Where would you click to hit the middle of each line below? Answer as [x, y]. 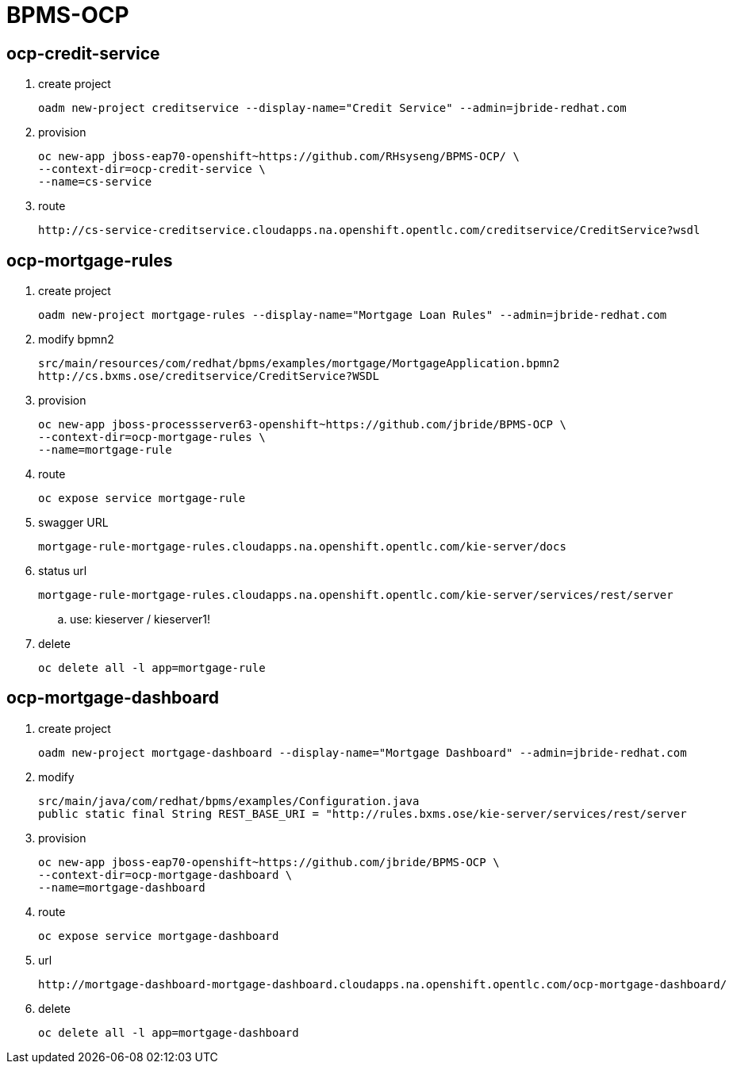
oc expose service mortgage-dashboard [159, 936]
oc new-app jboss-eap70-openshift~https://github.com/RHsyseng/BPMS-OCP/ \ [279, 157]
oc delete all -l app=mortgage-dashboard [169, 1032]
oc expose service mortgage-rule [142, 499]
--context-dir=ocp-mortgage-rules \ [152, 437]
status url [63, 571]
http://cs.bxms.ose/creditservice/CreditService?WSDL [209, 376]
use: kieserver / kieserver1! [140, 619]
